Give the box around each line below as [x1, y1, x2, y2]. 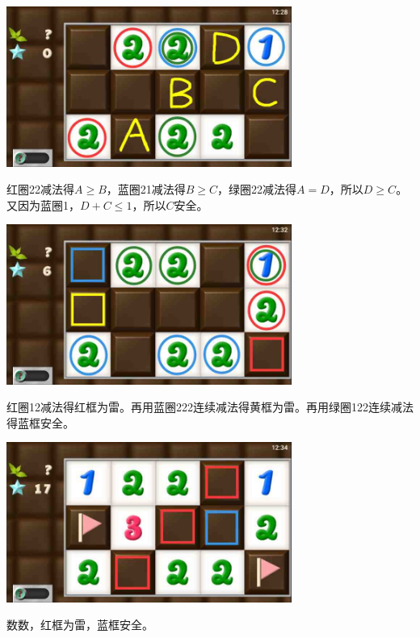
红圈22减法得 [6, 181, 74, 198]
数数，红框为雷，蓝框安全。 [6, 616, 153, 633]
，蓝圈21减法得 [106, 181, 186, 198]
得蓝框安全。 [6, 414, 74, 431]
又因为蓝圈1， [6, 196, 80, 213]
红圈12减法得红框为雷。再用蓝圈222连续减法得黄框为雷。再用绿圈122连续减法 [6, 398, 414, 415]
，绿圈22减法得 [217, 181, 297, 198]
